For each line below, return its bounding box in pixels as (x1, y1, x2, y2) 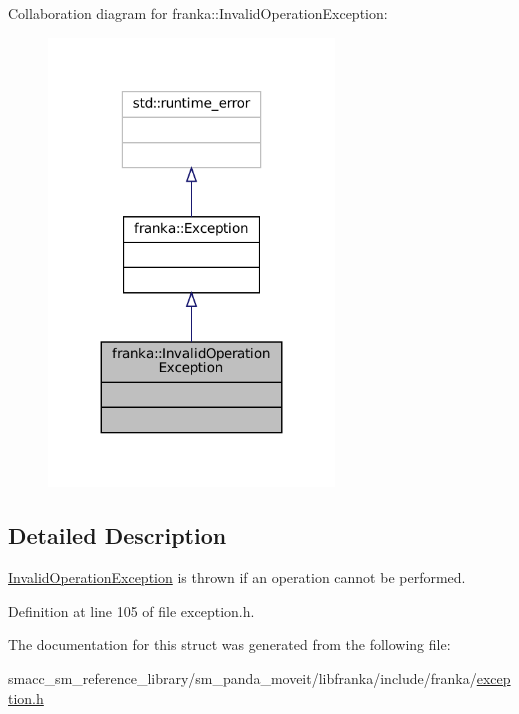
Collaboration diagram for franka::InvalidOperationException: (8, 3, 388, 23)
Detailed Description (8, 520, 227, 551)
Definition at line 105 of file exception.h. (8, 600, 255, 621)
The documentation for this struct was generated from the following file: (8, 634, 451, 655)
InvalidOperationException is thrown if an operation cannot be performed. (8, 567, 466, 588)
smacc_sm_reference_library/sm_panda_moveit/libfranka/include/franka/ (8, 667, 477, 688)
